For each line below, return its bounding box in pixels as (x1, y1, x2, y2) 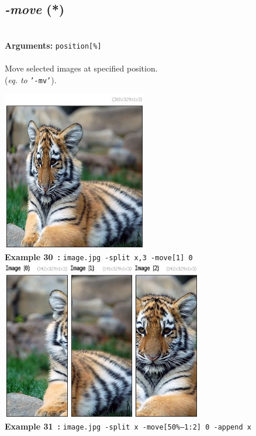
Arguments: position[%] (5, 39, 102, 51)
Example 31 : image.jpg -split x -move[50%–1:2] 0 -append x (5, 420, 251, 432)
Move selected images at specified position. (5, 62, 158, 74)
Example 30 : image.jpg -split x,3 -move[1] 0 (5, 251, 193, 263)
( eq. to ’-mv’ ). (5, 73, 57, 86)
